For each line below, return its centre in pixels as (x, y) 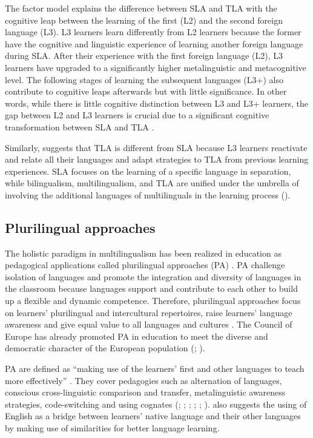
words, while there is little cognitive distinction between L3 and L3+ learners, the (156, 103)
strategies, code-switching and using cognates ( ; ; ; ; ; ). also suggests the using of (156, 404)
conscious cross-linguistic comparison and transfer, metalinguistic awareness (145, 392)
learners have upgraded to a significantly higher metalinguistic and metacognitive (156, 67)
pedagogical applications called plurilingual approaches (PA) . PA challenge (145, 265)
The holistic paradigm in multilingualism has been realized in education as (143, 253)
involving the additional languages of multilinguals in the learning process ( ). (148, 194)
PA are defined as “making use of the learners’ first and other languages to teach (155, 369)
